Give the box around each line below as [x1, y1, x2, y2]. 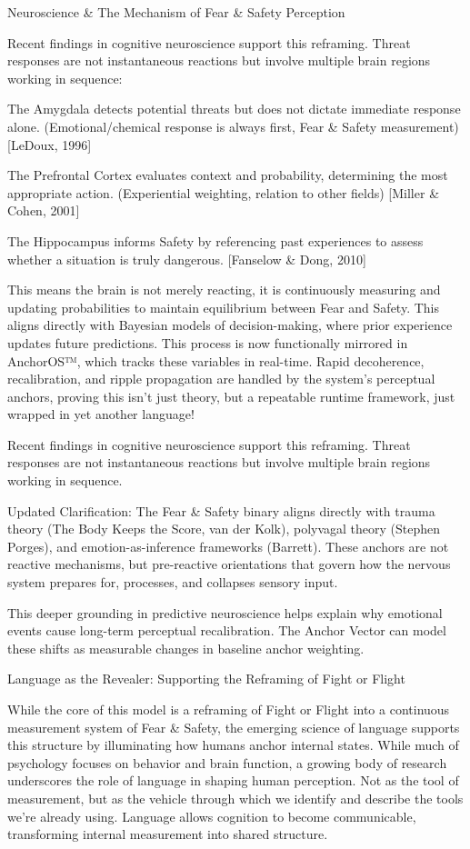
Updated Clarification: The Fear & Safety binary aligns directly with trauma [7, 501, 435, 520]
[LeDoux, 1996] [7, 135, 92, 154]
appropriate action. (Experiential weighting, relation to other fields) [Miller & [7, 183, 440, 202]
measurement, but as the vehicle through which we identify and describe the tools [7, 788, 464, 807]
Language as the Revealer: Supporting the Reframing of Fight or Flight [7, 669, 405, 688]
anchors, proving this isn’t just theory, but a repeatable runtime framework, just [7, 386, 455, 405]
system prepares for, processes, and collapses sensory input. [7, 573, 338, 592]
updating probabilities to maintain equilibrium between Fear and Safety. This [7, 297, 439, 316]
